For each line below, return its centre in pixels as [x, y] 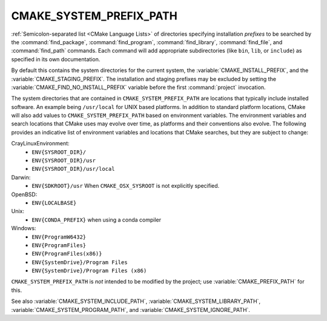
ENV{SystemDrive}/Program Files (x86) [89, 271]
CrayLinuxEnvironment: [40, 144]
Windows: [24, 228]
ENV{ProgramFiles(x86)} [67, 254]
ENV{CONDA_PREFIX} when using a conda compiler [97, 220]
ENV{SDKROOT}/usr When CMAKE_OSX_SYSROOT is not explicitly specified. [126, 186]
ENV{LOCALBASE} [54, 203]
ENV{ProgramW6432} [59, 237]
